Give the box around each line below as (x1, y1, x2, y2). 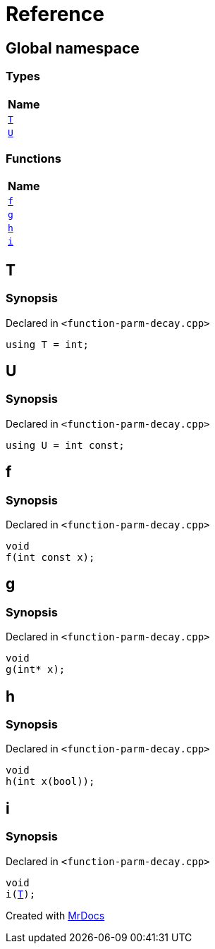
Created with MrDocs (6, 909, 105, 922)
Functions (6, 151, 61, 166)
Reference (6, 2, 104, 26)
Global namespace (6, 39, 140, 57)
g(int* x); (6, 664, 66, 676)
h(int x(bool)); (6, 776, 95, 788)
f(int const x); (6, 551, 95, 563)
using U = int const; (6, 439, 125, 451)
